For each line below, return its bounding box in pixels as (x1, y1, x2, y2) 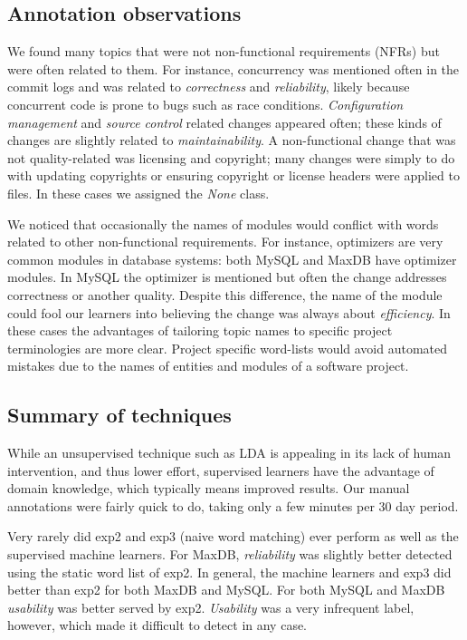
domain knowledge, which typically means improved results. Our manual (7, 479, 410, 498)
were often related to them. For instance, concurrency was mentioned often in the (7, 59, 460, 78)
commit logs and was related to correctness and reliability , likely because (7, 77, 410, 96)
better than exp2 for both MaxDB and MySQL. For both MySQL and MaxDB (7, 580, 445, 599)
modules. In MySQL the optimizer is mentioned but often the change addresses (7, 267, 447, 286)
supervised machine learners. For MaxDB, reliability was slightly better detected (7, 545, 453, 564)
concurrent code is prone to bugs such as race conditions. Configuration (7, 94, 404, 113)
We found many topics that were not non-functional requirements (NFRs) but (7, 42, 440, 61)
